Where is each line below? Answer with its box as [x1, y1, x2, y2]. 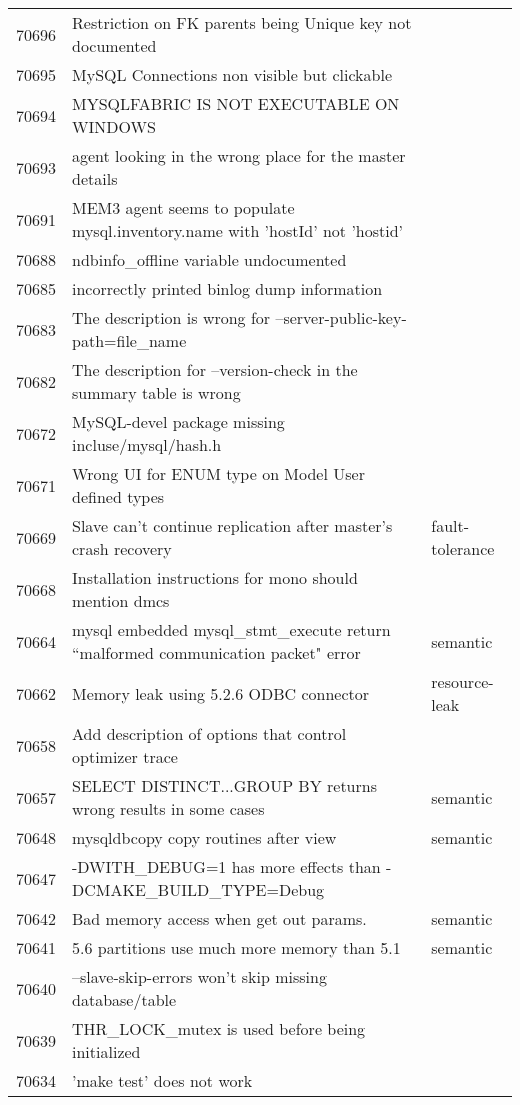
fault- [431, 514, 470, 537]
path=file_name [72, 329, 187, 352]
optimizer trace [72, 745, 178, 768]
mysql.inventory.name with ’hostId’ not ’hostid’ [72, 219, 404, 242]
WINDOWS [72, 115, 156, 138]
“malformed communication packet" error [72, 641, 361, 664]
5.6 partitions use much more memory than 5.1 [72, 936, 401, 959]
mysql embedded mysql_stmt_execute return [72, 618, 391, 641]
